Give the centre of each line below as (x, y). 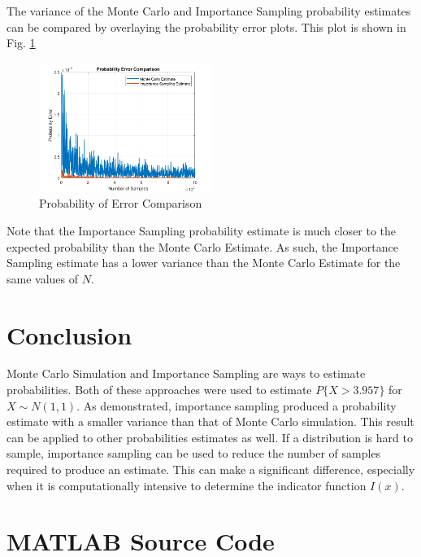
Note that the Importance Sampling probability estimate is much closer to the (202, 230)
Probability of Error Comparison (121, 203)
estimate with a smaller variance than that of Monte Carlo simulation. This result (210, 421)
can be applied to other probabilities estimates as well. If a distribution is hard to (210, 437)
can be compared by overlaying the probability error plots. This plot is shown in (206, 26)
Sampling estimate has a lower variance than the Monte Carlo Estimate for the (204, 263)
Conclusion (69, 334)
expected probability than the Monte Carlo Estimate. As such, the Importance (202, 246)
